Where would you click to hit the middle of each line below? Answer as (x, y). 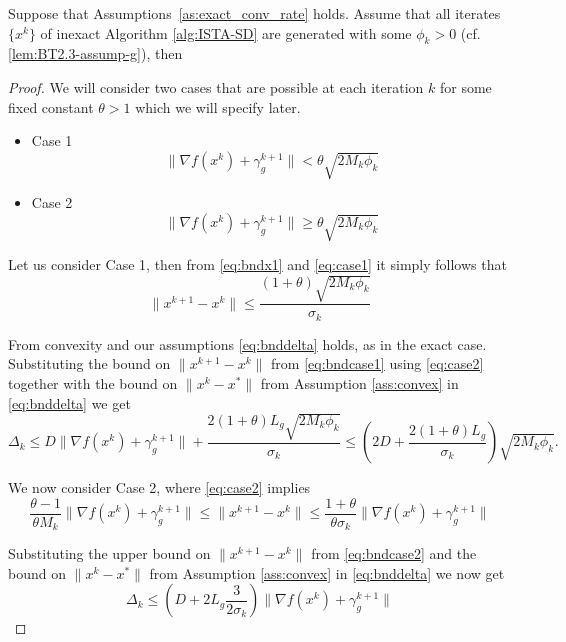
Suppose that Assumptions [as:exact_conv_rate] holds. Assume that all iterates (254, 13)
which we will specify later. (218, 106)
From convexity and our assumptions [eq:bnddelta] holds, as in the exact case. (247, 343)
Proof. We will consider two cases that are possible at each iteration (216, 86)
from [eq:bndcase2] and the (394, 553)
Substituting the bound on (89, 363)
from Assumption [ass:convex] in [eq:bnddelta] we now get (327, 572)
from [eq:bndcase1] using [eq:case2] (377, 363)
